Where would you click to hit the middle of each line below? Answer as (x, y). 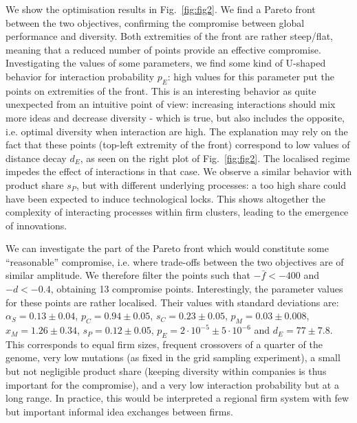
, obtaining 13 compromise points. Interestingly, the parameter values (197, 289)
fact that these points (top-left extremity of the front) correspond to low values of (178, 145)
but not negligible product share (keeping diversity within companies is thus (166, 371)
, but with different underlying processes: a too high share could (211, 184)
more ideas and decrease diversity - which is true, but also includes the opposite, (175, 117)
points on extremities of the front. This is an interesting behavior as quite (161, 90)
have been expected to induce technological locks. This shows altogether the (166, 198)
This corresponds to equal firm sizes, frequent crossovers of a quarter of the (164, 344)
